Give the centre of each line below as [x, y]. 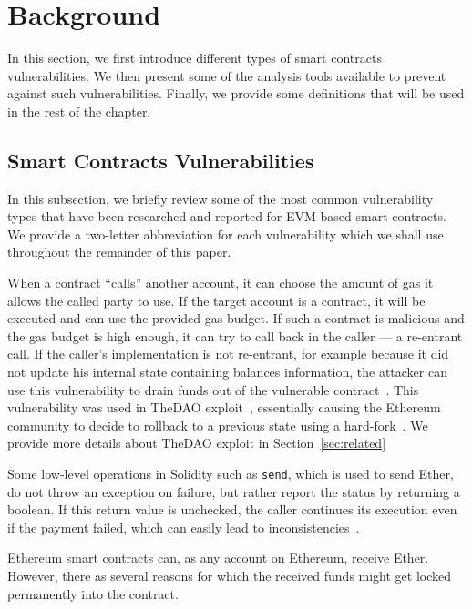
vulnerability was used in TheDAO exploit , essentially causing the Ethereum [224, 407]
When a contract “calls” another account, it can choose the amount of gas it [221, 283]
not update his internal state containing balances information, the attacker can [227, 372]
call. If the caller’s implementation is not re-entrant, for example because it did [228, 354]
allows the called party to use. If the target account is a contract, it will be [216, 300]
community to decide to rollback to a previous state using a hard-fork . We [218, 425]
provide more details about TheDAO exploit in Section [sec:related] [197, 443]
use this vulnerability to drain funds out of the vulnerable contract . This [213, 389]
